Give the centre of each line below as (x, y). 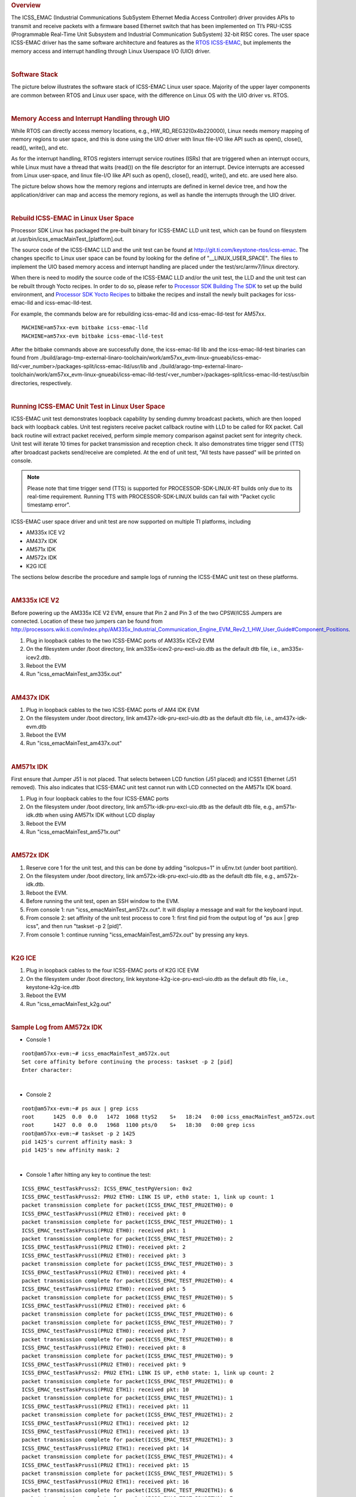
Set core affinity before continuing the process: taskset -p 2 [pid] (127, 1062)
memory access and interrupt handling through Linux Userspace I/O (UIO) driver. (111, 51)
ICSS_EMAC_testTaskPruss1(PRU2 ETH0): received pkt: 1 (104, 1230)
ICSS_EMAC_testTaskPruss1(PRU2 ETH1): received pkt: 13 (105, 1431)
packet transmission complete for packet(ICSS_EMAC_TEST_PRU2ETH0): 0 (127, 1205)
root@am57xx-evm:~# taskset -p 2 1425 (79, 1134)
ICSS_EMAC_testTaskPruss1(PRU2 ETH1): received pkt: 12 (105, 1423)
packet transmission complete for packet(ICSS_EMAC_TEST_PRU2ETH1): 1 (127, 1398)
